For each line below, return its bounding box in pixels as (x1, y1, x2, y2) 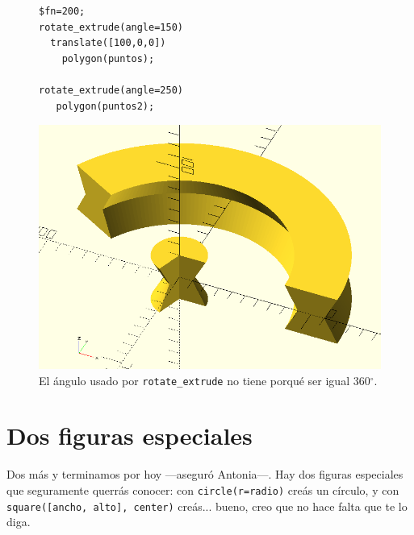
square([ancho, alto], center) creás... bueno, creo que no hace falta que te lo (6, 497, 408, 514)
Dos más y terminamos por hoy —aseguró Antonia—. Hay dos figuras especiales (6, 466, 404, 483)
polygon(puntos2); (56, 100, 155, 112)
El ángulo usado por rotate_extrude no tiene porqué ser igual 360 (39, 371, 370, 388)
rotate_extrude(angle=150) (39, 21, 183, 33)
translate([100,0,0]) (50, 37, 166, 49)
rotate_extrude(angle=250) (39, 84, 183, 96)
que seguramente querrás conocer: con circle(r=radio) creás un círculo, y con (6, 481, 399, 498)
